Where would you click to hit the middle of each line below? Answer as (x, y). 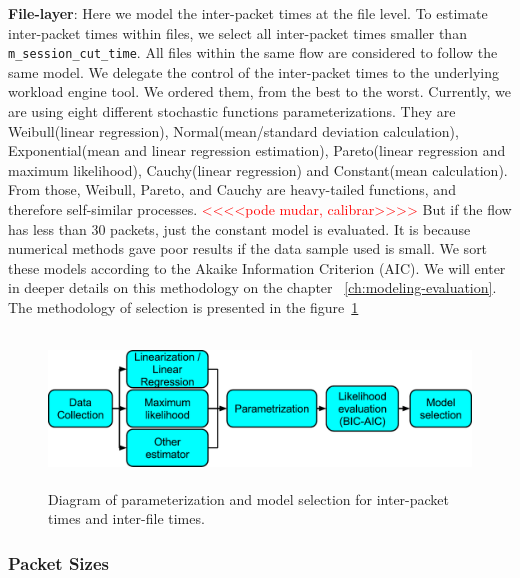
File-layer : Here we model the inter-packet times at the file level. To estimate (248, 13)
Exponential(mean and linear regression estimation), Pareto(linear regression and (257, 150)
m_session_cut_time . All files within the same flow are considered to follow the (253, 52)
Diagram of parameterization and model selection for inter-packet (249, 498)
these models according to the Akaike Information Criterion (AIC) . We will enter (257, 267)
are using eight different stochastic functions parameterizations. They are (232, 111)
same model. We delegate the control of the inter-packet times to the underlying (254, 71)
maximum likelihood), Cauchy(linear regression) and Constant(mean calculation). (258, 169)
